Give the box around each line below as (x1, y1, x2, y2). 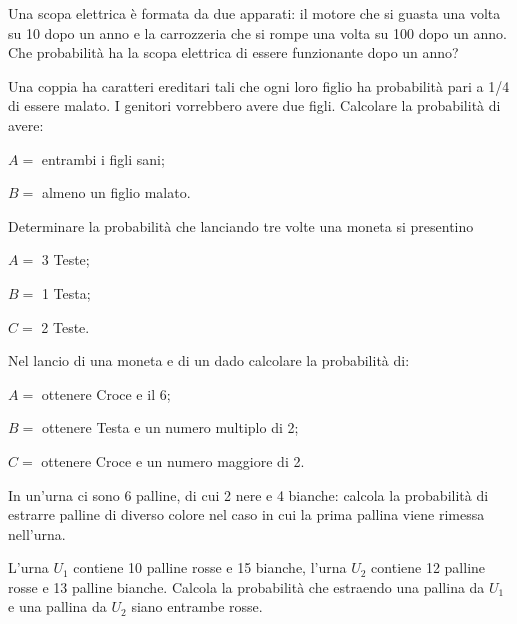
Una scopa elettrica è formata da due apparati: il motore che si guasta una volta (8, 3, 501, 23)
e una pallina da (8, 596, 107, 617)
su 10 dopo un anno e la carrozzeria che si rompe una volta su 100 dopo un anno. (8, 22, 507, 43)
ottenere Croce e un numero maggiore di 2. (41, 450, 305, 471)
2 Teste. (41, 316, 90, 337)
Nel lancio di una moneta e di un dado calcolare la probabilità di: (8, 350, 410, 371)
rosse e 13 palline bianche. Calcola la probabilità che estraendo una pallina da (8, 576, 485, 597)
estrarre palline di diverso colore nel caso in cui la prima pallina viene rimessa (8, 504, 485, 525)
